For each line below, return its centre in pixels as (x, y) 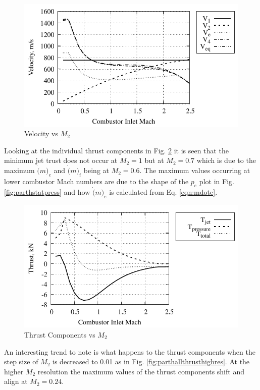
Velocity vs (41, 133)
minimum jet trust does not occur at (61, 160)
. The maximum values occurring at (195, 170)
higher (14, 371)
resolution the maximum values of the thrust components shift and (141, 371)
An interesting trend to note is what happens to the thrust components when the (130, 351)
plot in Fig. (217, 181)
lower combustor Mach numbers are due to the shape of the (96, 181)
